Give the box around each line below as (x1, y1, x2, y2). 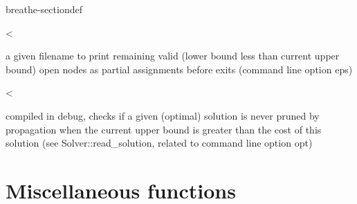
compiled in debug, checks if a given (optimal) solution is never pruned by (6, 108, 320, 122)
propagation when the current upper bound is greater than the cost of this (6, 122, 322, 136)
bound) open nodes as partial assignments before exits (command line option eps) (6, 62, 353, 76)
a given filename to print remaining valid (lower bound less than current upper (6, 48, 340, 63)
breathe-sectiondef (6, 2, 82, 16)
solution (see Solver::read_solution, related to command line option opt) (6, 136, 313, 150)
